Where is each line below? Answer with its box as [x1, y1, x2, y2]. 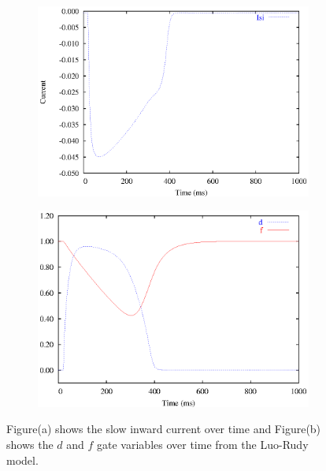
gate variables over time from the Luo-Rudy [97, 436, 309, 453]
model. [6, 451, 39, 468]
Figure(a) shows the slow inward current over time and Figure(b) [6, 421, 321, 437]
